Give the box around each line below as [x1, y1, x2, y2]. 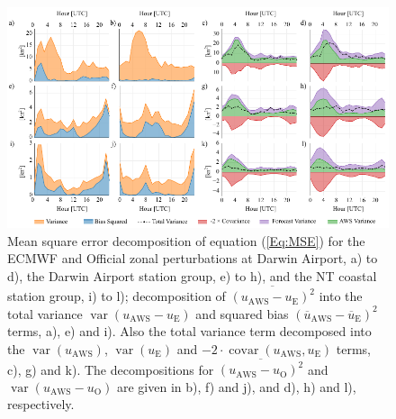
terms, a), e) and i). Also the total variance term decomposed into [7, 322, 372, 341]
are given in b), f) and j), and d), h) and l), [116, 377, 356, 396]
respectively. [7, 395, 75, 414]
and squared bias [195, 304, 289, 323]
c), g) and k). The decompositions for [7, 360, 214, 378]
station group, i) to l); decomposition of [7, 287, 226, 305]
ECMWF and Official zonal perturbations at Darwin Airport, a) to [7, 249, 378, 268]
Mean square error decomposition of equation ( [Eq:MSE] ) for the [7, 231, 365, 250]
